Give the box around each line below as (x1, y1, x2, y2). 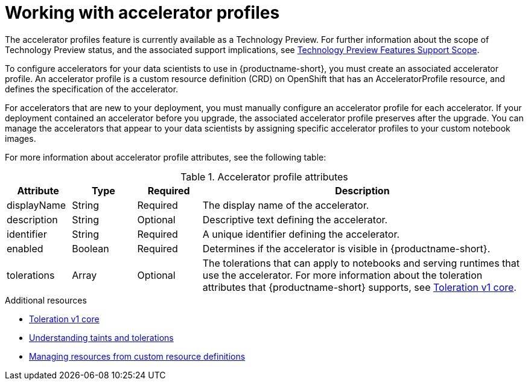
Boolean (72, 242, 109, 255)
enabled (7, 242, 43, 255)
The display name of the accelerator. (202, 199, 369, 211)
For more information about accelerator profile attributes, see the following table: (5, 151, 326, 162)
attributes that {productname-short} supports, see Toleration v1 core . (202, 281, 517, 293)
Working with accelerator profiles (5, 2, 280, 23)
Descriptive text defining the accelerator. (202, 213, 388, 226)
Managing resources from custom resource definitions (29, 351, 246, 361)
